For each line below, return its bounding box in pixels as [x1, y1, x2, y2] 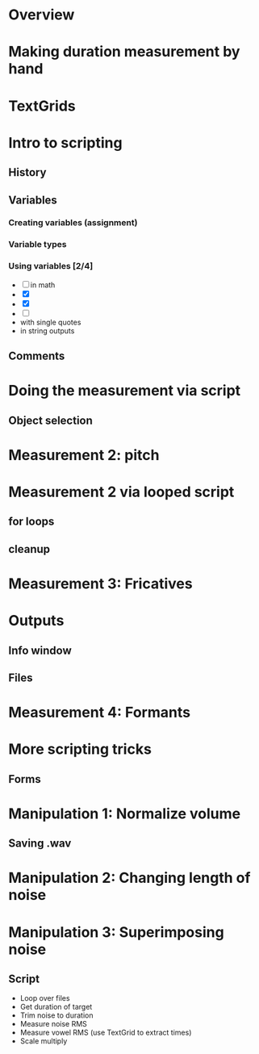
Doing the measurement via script [8, 382, 241, 400]
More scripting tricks [8, 740, 152, 759]
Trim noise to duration [19, 1010, 94, 1020]
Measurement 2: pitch [8, 445, 160, 464]
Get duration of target [19, 1002, 93, 1012]
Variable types [8, 239, 67, 250]
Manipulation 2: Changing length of [8, 869, 251, 887]
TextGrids [8, 97, 76, 115]
